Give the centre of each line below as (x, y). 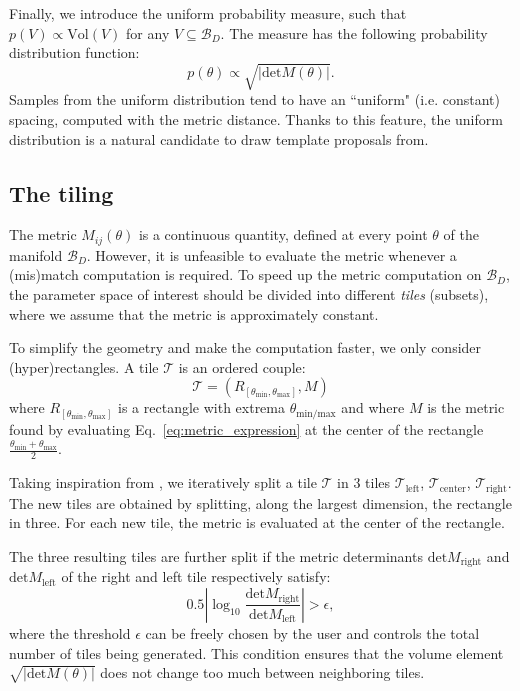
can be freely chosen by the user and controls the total (312, 632)
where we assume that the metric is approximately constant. (194, 313)
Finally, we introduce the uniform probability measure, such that (208, 13)
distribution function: (74, 52)
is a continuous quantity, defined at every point (283, 234)
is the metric (466, 407)
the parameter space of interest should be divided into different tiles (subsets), (249, 293)
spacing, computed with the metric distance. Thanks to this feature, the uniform (256, 118)
